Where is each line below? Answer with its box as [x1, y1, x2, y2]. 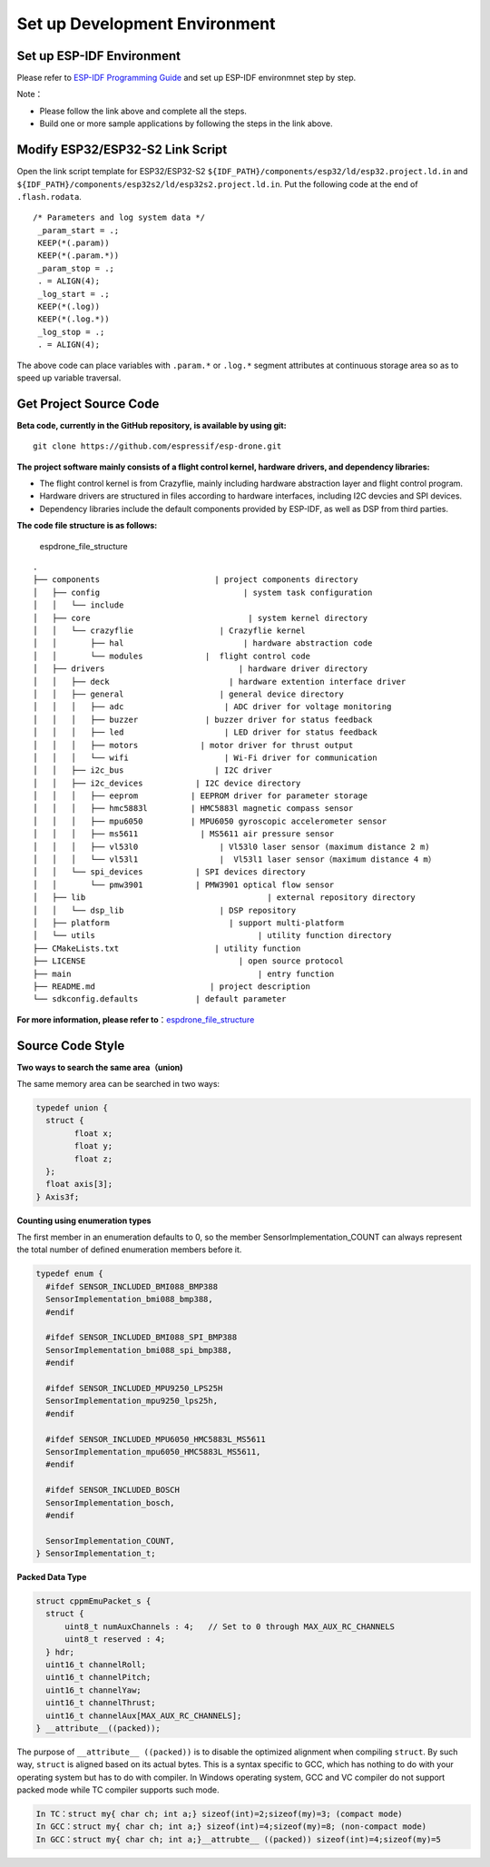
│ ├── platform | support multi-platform [33, 917, 344, 928]
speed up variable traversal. [16, 372, 122, 383]
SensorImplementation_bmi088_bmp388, [45, 1294, 213, 1305]
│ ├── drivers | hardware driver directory [33, 664, 368, 674]
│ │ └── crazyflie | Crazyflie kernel [33, 625, 306, 636]
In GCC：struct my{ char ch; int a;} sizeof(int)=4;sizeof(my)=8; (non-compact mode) [35, 1822, 426, 1832]
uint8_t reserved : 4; [64, 1635, 166, 1645]
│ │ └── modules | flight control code [33, 650, 310, 661]
